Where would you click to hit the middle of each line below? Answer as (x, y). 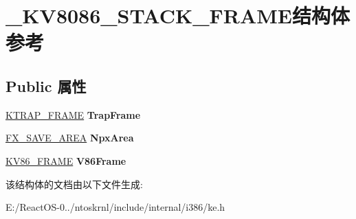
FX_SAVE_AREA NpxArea (70, 138)
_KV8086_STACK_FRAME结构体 (178, 15)
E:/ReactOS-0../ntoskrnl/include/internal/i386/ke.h (115, 207)
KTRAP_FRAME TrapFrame (73, 114)
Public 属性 (46, 85)
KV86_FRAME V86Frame (66, 160)
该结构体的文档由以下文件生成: (74, 184)
